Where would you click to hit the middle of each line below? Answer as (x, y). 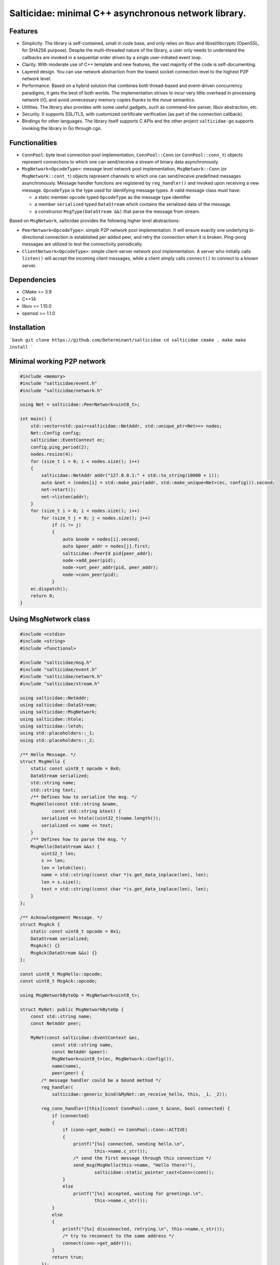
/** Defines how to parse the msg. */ (78, 839)
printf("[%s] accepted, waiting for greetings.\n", (138, 1193)
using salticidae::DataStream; (59, 705)
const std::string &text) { (86, 811)
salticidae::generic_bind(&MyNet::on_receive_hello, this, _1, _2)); (140, 1094)
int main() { (36, 419)
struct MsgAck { (40, 924)
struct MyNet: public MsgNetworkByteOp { (72, 1009)
